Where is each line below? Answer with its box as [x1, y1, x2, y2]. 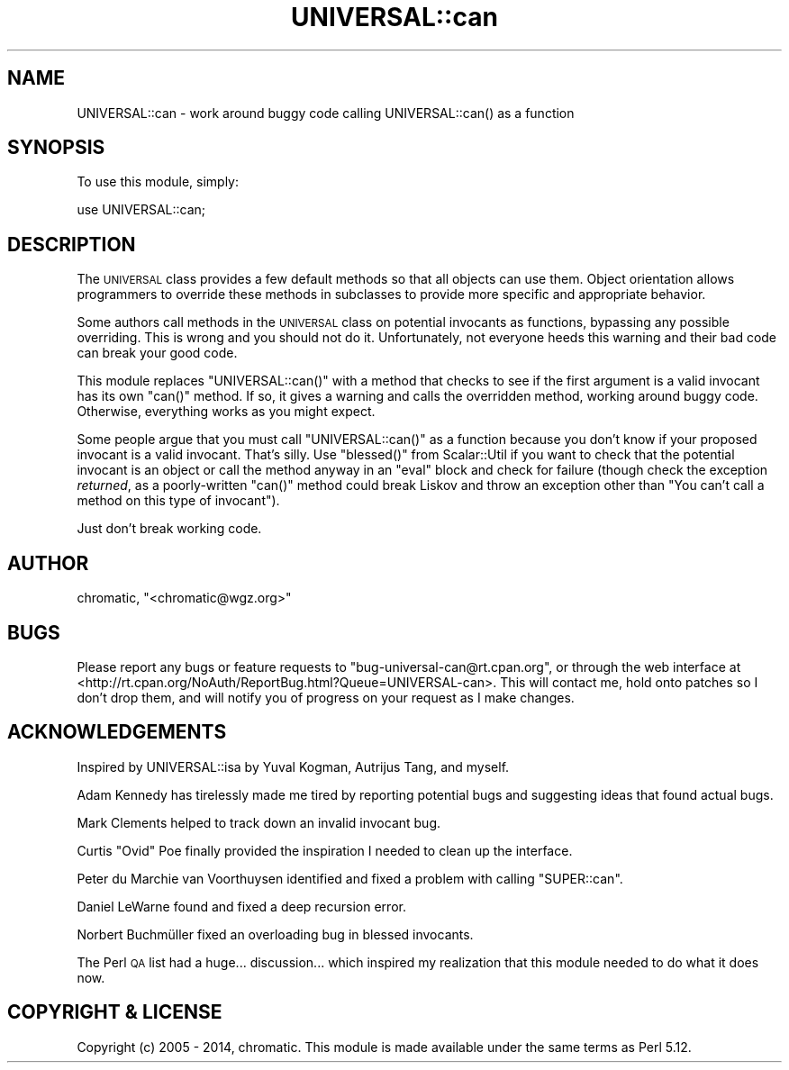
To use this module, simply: [77, 174, 240, 190]
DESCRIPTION [7, 232, 136, 256]
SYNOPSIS [7, 136, 105, 159]
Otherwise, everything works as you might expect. [77, 404, 376, 420]
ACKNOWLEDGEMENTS [7, 721, 227, 744]
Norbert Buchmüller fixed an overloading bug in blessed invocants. [77, 926, 474, 942]
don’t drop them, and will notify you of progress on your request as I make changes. [77, 689, 575, 705]
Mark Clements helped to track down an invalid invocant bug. [77, 814, 440, 830]
